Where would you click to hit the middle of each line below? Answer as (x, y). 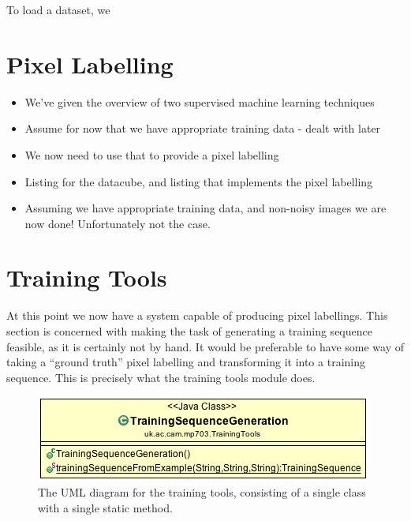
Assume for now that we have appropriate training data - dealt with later (203, 128)
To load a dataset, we (58, 9)
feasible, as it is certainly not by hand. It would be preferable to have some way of (205, 346)
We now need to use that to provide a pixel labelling (152, 154)
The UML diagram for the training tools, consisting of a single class (202, 491)
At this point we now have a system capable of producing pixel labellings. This (197, 315)
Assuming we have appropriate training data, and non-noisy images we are (205, 208)
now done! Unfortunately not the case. (118, 223)
